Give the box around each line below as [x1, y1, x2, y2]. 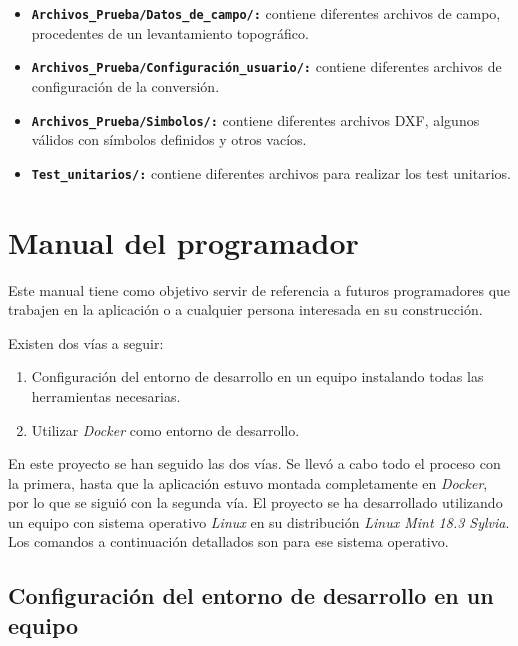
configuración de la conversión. [31, 75, 220, 96]
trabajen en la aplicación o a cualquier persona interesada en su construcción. [8, 299, 483, 320]
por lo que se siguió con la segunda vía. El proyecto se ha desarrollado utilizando [8, 492, 503, 513]
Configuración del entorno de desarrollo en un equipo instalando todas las [31, 366, 484, 387]
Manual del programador [8, 221, 359, 262]
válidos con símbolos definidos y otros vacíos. [31, 129, 307, 150]
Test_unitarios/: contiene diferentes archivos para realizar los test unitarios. [31, 162, 511, 183]
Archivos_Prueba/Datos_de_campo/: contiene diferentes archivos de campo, [31, 3, 501, 23]
